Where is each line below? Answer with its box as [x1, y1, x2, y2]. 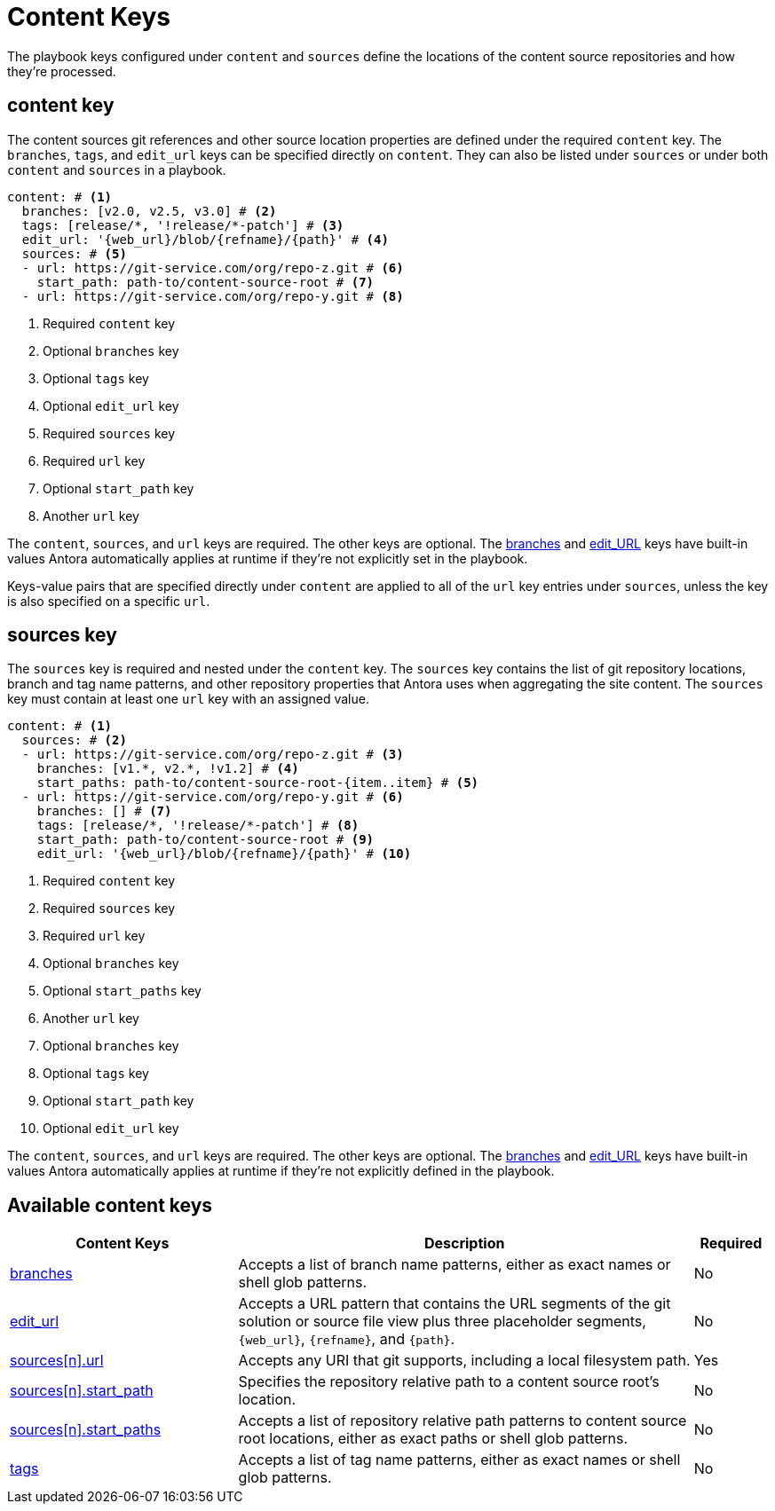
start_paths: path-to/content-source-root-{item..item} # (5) [36, 775, 479, 791]
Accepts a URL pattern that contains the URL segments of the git [238, 1295, 671, 1313]
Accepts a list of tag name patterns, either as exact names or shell [238, 1451, 681, 1469]
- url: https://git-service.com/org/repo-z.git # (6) [21, 260, 404, 275]
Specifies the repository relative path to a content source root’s [238, 1373, 660, 1391]
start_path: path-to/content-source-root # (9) [36, 832, 375, 847]
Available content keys [7, 1193, 213, 1216]
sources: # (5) [21, 246, 127, 261]
